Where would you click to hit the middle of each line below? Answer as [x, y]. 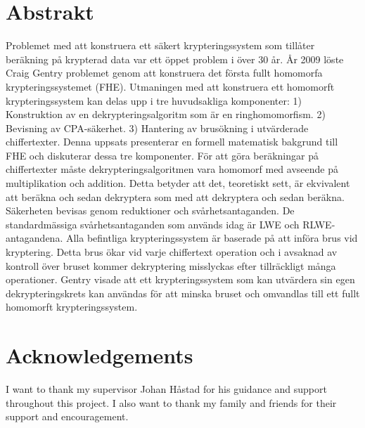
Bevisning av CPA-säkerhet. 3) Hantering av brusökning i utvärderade [157, 128]
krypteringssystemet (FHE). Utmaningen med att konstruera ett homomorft [170, 86]
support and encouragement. [67, 416]
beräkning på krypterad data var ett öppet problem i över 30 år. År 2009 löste [175, 59]
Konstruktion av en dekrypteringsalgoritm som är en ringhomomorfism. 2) [166, 114]
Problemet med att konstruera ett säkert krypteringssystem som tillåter [160, 45]
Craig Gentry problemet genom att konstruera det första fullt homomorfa [164, 73]
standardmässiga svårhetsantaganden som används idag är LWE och [153, 224]
